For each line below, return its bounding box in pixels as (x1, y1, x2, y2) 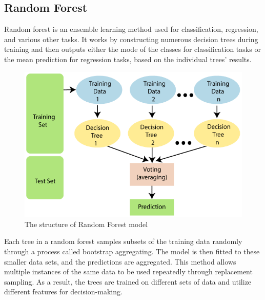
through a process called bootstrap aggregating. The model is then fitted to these (4, 246, 260, 257)
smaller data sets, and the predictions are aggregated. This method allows (4, 256, 236, 267)
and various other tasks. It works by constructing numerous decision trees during (4, 33, 258, 44)
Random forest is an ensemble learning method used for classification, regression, (4, 24, 258, 34)
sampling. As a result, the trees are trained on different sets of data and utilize (4, 276, 252, 287)
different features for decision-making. (4, 286, 123, 297)
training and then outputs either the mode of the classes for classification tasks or (4, 44, 261, 54)
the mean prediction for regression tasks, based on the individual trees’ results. (4, 53, 252, 64)
